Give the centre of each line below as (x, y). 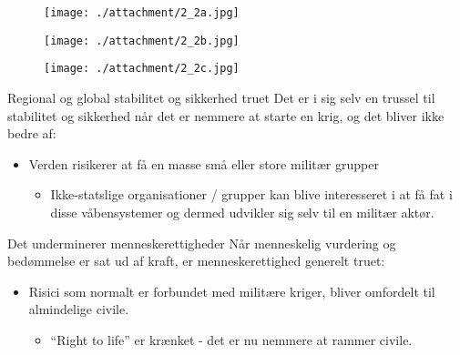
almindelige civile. (79, 309)
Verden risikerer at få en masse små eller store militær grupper (204, 163)
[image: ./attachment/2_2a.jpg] (142, 13)
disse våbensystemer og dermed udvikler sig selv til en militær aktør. (242, 212)
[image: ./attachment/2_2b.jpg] (142, 41)
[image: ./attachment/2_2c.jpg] (142, 69)
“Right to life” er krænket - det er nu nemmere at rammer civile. (231, 339)
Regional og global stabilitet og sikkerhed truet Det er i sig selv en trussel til (221, 97)
